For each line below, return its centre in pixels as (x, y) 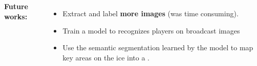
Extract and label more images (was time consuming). (151, 13)
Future (16, 6)
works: (16, 16)
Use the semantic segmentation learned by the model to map (158, 47)
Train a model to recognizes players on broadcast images (151, 30)
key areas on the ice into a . (106, 57)
